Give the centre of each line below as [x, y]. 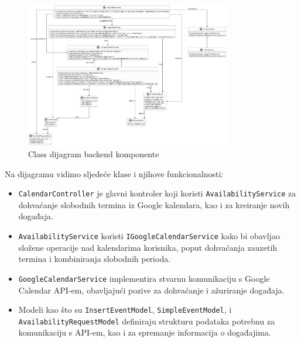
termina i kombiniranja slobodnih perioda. [95, 259]
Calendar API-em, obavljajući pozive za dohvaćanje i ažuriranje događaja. [151, 290]
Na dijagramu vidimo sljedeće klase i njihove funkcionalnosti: [114, 173]
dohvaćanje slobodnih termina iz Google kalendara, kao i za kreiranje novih [154, 204]
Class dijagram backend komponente [94, 153]
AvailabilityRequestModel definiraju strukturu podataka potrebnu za [147, 321]
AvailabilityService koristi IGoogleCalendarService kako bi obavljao [149, 236]
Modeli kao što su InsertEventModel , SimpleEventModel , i [125, 310]
